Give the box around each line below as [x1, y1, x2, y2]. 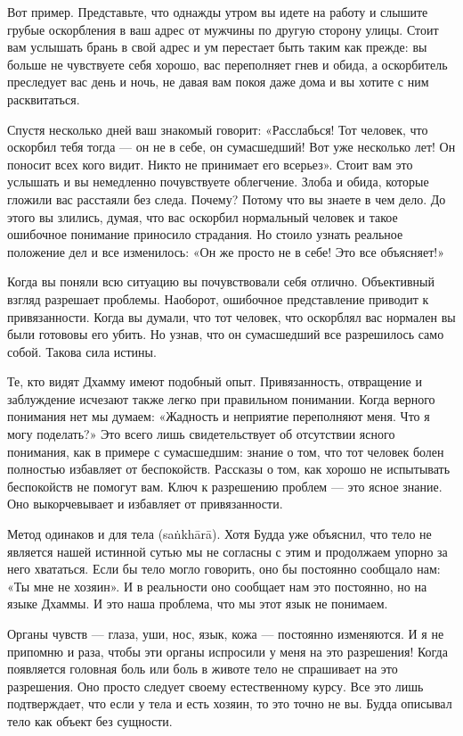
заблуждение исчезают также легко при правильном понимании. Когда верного [7, 389, 435, 408]
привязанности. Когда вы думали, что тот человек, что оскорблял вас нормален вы [7, 307, 456, 326]
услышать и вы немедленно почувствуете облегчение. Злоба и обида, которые [7, 172, 429, 191]
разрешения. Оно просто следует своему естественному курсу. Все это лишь [7, 676, 424, 695]
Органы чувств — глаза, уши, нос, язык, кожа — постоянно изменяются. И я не [7, 624, 444, 642]
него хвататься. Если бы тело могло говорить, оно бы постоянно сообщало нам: [7, 559, 441, 578]
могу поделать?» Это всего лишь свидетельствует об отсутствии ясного [7, 425, 395, 443]
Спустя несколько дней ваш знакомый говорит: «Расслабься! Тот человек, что [7, 120, 428, 138]
